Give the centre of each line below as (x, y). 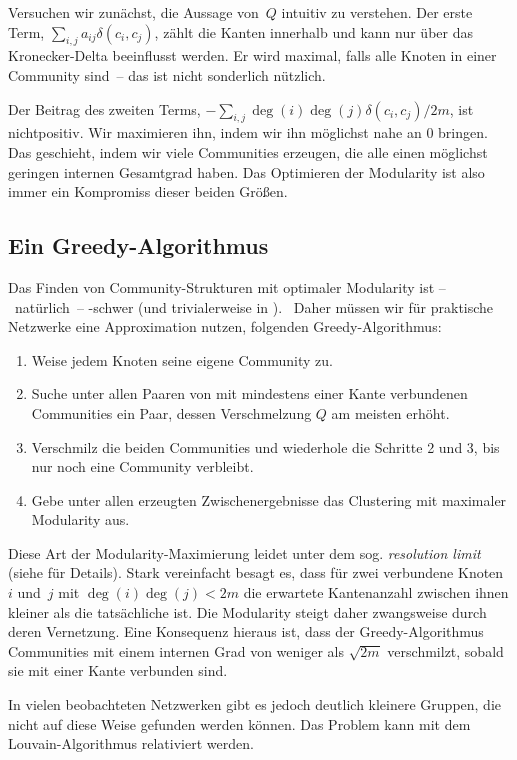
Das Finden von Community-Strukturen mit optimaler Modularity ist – (227, 286)
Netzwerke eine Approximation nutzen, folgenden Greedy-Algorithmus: (225, 326)
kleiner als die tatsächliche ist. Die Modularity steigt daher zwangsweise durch (247, 611)
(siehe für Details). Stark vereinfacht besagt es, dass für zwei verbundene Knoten (256, 572)
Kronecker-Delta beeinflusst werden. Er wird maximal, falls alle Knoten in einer (252, 55)
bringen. (463, 132)
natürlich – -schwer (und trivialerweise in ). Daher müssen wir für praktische (254, 306)
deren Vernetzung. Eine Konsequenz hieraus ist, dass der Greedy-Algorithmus (246, 631)
